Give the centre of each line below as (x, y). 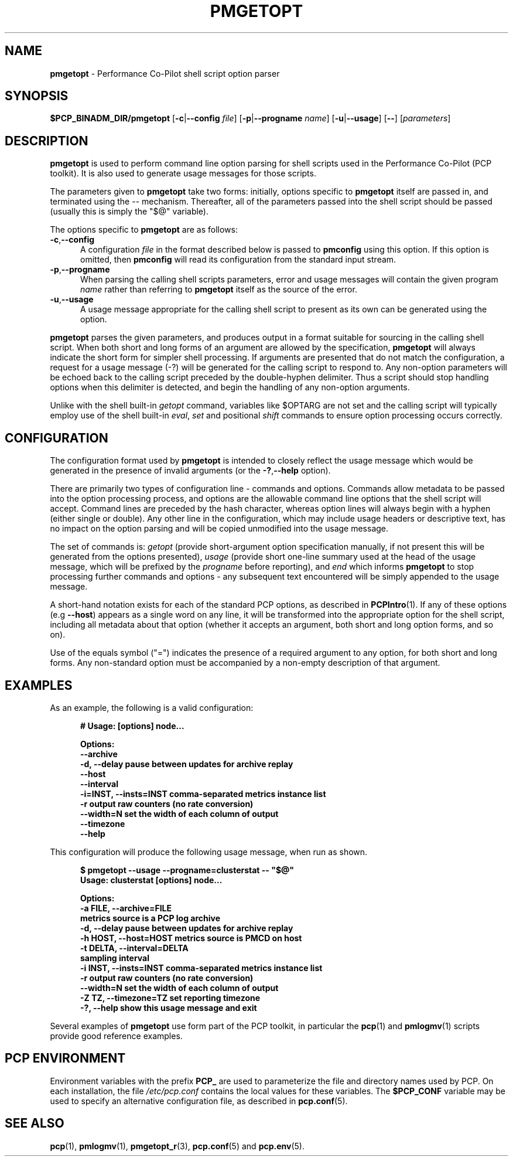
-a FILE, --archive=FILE (126, 908)
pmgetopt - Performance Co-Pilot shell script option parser (165, 73)
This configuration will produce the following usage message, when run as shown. (209, 852)
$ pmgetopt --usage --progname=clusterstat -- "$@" (187, 870)
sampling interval (115, 958)
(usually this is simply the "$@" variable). (129, 212)
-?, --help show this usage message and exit (169, 1007)
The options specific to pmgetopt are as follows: (144, 230)
